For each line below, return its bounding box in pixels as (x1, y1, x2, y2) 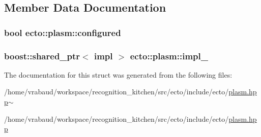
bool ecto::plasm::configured (4, 26, 121, 39)
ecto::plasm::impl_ (130, 49, 208, 62)
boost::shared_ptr (4, 49, 80, 62)
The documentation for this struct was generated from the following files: (4, 69, 233, 80)
